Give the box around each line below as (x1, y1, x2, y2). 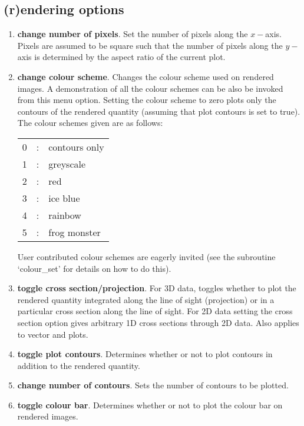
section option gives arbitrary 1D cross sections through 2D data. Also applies (17, 316, 299, 328)
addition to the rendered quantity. (17, 359, 140, 371)
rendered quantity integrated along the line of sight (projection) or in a (17, 293, 275, 305)
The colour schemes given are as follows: (17, 117, 163, 129)
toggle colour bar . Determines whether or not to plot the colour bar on (17, 398, 283, 411)
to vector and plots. (17, 328, 88, 340)
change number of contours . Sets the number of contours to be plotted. (17, 379, 289, 391)
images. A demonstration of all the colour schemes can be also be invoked (17, 82, 283, 94)
